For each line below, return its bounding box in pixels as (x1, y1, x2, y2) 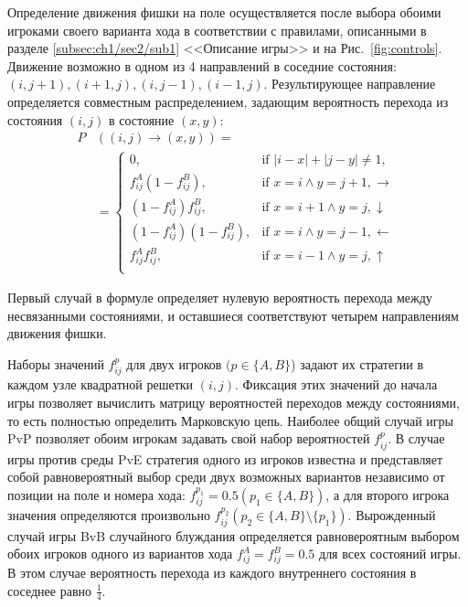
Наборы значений (7, 354, 104, 373)
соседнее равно (7, 580, 91, 600)
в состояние (108, 110, 175, 129)
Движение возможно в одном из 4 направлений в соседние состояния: (7, 56, 397, 75)
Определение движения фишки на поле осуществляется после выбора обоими (7, 3, 441, 21)
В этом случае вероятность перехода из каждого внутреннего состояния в (7, 562, 417, 581)
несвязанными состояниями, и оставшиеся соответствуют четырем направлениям (7, 305, 459, 325)
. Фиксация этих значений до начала (235, 375, 438, 394)
